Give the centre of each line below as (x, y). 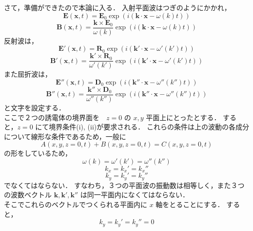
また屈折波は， (28, 74)
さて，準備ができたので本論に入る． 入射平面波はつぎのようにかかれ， (117, 7)
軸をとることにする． (190, 204)
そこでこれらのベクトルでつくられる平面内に (76, 204)
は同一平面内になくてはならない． (135, 195)
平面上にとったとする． (183, 117)
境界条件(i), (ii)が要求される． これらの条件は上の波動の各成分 (149, 127)
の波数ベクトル (28, 195)
